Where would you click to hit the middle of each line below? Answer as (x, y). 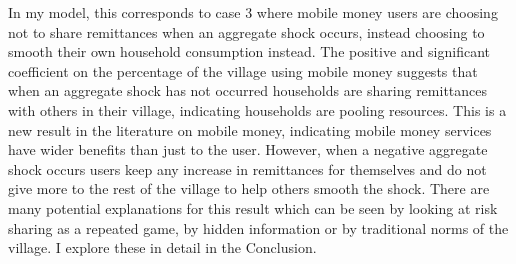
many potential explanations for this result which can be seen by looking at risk (253, 207)
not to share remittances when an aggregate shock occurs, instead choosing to (246, 31)
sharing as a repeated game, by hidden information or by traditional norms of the (258, 227)
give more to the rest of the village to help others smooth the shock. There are (249, 188)
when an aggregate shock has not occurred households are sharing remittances (248, 90)
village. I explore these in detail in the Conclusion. (162, 247)
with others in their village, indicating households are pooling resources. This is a (257, 109)
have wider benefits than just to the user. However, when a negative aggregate (248, 149)
